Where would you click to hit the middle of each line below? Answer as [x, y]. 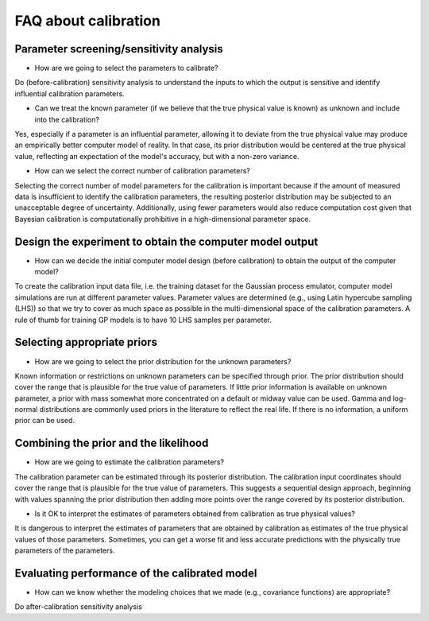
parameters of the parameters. [65, 551]
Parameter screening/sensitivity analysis [119, 49]
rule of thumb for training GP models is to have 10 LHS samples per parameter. [143, 320]
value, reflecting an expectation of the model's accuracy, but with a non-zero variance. [157, 156]
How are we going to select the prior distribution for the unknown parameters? [163, 361]
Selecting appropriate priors [86, 342]
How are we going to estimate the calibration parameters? [129, 462]
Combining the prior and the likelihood [112, 443]
